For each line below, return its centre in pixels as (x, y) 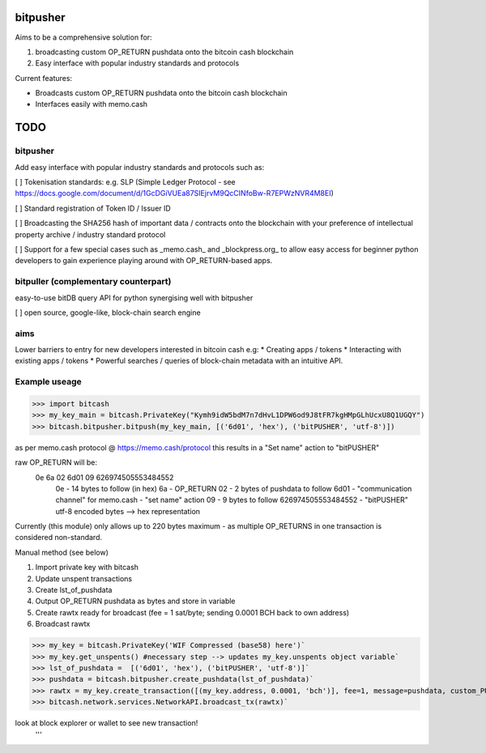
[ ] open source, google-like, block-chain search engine (108, 313)
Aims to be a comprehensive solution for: (84, 37)
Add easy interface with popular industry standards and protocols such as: (140, 167)
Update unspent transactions (84, 578)
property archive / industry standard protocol (90, 234)
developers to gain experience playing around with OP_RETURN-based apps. (144, 261)
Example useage (49, 382)
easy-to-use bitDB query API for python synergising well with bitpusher (134, 298)
